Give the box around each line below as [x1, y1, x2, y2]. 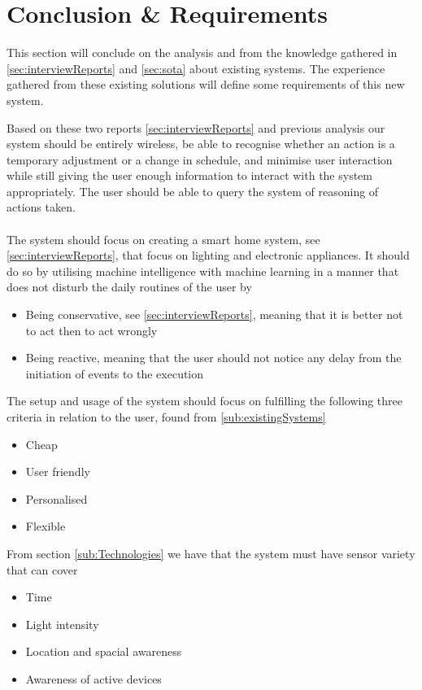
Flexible [25, 517, 66, 535]
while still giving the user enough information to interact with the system [7, 167, 372, 184]
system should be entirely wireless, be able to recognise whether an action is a [7, 135, 395, 152]
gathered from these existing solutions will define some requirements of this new [7, 76, 405, 93]
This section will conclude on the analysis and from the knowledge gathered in [7, 44, 398, 61]
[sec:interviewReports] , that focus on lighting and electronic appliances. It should [7, 247, 410, 264]
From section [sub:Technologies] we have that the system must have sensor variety [7, 544, 415, 561]
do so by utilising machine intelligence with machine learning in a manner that [7, 262, 399, 279]
